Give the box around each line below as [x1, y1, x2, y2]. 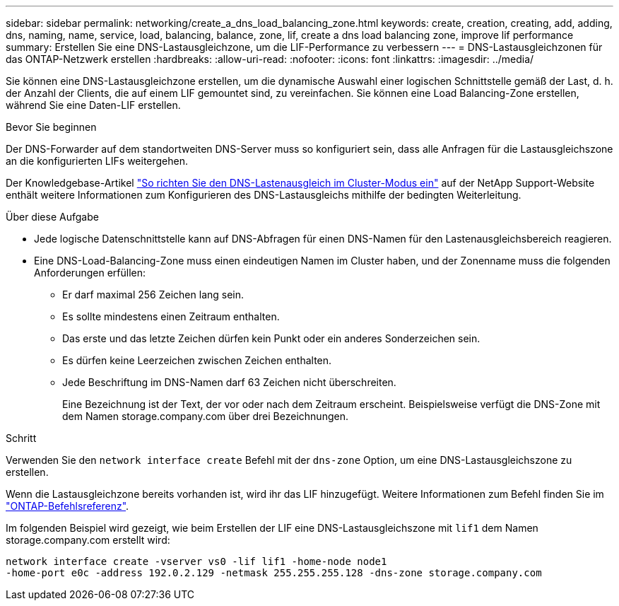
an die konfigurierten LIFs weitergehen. [6, 155, 189, 167]
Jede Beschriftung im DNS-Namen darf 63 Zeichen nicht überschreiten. [62, 376, 396, 388]
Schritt [6, 432, 37, 444]
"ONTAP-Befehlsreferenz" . [6, 500, 129, 512]
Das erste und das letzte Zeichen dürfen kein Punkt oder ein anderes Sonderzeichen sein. [62, 332, 481, 344]
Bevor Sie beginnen [6, 121, 97, 133]
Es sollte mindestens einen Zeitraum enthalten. [62, 310, 280, 322]
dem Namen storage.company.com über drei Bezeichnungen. [62, 410, 348, 422]
